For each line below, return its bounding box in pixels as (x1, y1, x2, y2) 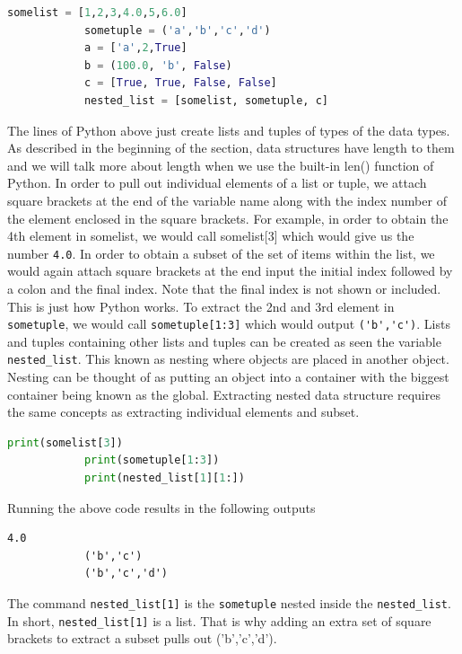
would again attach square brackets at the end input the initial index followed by (7, 261, 453, 280)
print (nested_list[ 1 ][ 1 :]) (83, 472, 245, 485)
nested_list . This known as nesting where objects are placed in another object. (7, 349, 449, 368)
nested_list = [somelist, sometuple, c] (83, 93, 328, 107)
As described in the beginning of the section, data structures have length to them (7, 138, 455, 157)
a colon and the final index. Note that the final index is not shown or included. (7, 278, 441, 297)
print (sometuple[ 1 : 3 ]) (83, 454, 220, 467)
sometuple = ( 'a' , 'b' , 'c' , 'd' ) (83, 23, 271, 37)
